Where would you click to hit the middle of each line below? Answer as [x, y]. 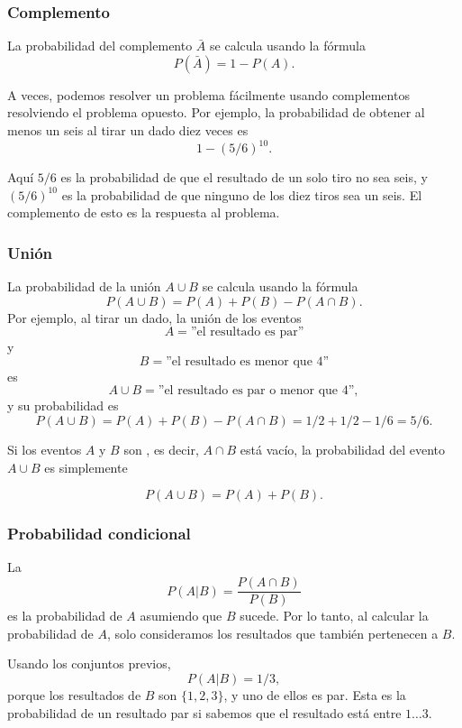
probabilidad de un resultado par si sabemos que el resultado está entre [204, 712]
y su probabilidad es [63, 405]
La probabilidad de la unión [84, 286]
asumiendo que [181, 616]
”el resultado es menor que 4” [248, 361]
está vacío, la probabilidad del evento [343, 450]
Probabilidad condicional [99, 534]
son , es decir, [161, 450]
